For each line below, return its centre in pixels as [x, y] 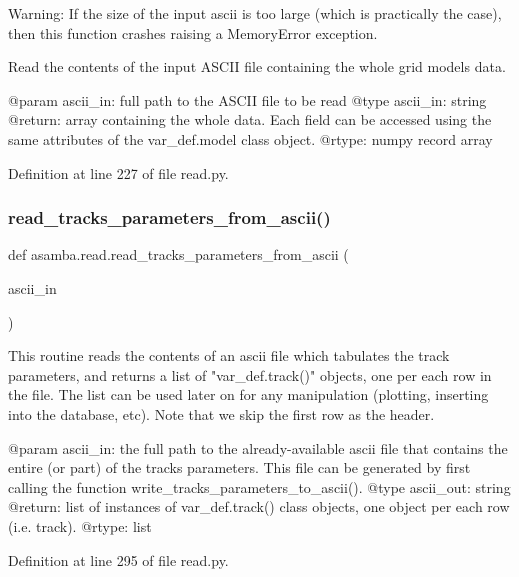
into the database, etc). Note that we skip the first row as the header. [221, 413]
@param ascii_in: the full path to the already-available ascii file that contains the [258, 447]
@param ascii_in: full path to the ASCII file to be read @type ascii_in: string [247, 99]
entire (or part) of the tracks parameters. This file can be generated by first [239, 467]
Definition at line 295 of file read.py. [118, 559]
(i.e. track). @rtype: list [80, 525]
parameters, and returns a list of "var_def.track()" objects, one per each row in [250, 374]
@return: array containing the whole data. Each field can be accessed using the [250, 119]
